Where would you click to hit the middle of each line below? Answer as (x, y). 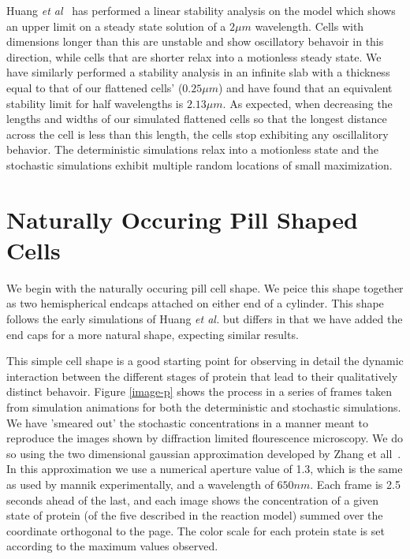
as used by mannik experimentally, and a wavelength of (140, 484)
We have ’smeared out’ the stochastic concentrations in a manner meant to (187, 422)
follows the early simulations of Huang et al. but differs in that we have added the (205, 319)
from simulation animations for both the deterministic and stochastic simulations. (204, 407)
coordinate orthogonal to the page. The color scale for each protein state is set (196, 530)
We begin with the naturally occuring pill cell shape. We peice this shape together (205, 287)
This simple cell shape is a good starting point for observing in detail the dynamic (205, 361)
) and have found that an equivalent (306, 87)
